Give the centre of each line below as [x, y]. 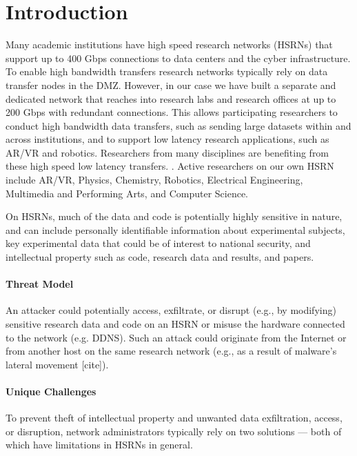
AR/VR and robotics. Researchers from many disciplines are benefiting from [167, 152]
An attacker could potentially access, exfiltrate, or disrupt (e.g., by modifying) [171, 310]
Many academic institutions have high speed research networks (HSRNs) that [169, 44]
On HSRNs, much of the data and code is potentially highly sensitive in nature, [174, 216]
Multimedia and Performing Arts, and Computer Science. [127, 193]
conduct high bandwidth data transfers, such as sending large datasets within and [178, 125]
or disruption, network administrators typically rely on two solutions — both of [174, 431]
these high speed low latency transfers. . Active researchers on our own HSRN [170, 166]
